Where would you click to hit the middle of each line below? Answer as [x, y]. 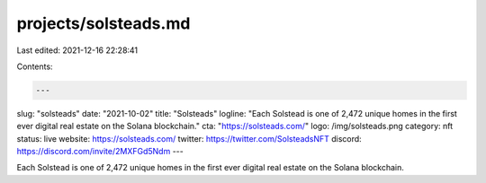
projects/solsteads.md [103, 23]
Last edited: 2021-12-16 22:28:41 [77, 50]
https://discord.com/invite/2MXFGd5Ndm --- [100, 152]
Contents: [35, 66]
